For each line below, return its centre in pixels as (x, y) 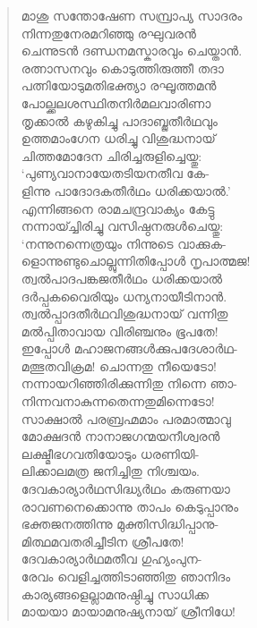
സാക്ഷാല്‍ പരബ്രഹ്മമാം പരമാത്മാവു (126, 418)
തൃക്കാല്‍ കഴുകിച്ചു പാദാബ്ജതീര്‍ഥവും (119, 120)
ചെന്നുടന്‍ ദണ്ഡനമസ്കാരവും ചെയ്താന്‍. (132, 51)
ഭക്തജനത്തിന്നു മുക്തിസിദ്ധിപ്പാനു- (120, 524)
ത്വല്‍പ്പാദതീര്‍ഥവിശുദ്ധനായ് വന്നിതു (124, 314)
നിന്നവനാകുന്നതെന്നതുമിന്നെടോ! (118, 401)
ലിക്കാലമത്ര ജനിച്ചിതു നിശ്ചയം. (111, 471)
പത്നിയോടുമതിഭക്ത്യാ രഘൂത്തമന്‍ (119, 85)
